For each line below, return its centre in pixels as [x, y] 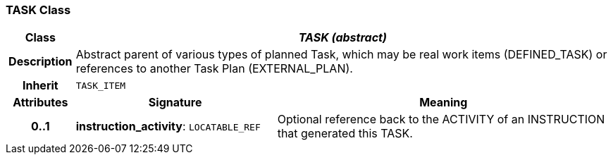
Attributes [41, 103]
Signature [175, 103]
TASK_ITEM [101, 85]
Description [41, 62]
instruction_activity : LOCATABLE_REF [168, 127]
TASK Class [38, 10]
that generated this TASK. [345, 134]
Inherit [40, 86]
